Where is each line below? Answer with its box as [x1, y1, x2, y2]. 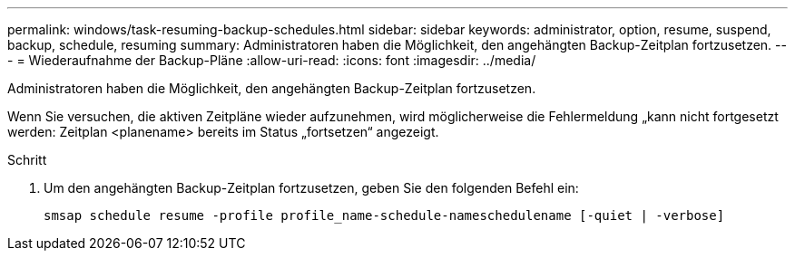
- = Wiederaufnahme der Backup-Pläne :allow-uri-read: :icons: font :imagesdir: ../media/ [7, 53, 536, 68]
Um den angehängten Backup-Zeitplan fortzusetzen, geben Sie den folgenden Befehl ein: [44, 180, 579, 196]
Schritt [7, 152, 47, 167]
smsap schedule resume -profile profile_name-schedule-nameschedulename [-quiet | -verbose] [44, 208, 725, 223]
